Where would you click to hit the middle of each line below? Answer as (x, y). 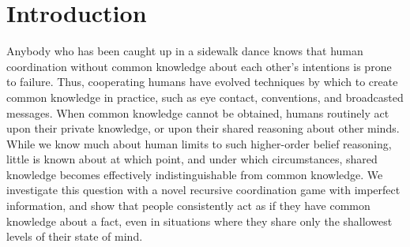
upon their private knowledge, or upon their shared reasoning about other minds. (203, 128)
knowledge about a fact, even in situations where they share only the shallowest (199, 221)
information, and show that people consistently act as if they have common (188, 206)
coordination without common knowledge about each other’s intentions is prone (199, 66)
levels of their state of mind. (75, 236)
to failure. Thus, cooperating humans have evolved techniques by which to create (202, 82)
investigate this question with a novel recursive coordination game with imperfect (203, 190)
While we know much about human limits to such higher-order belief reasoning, (199, 143)
